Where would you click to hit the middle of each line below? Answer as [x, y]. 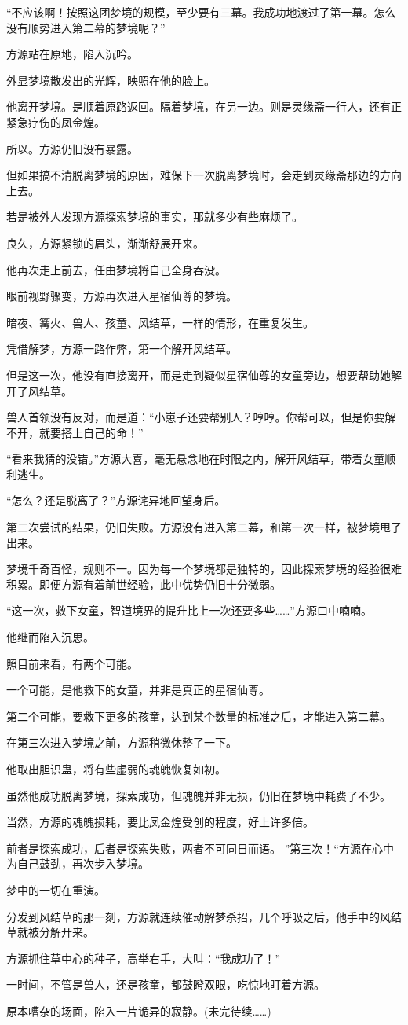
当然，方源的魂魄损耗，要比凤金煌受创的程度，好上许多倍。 [160, 822]
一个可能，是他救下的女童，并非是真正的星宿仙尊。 [138, 690]
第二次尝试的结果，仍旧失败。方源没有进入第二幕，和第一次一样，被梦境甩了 [204, 527]
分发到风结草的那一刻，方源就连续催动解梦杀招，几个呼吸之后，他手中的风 [199, 916]
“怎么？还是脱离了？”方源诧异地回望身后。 [116, 500]
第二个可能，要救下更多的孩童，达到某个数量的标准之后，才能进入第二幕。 [199, 716]
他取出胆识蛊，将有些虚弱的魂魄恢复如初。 [116, 769]
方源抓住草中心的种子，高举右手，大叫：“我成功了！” [144, 958]
